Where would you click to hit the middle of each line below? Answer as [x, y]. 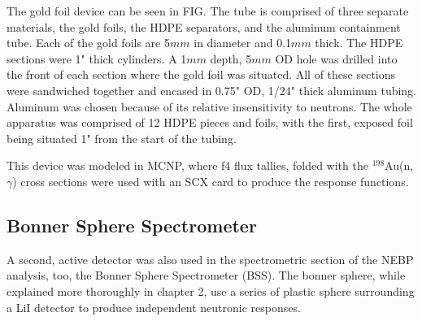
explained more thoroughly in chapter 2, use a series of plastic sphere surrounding [211, 291]
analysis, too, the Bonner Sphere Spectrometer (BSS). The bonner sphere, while [206, 275]
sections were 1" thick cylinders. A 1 [97, 58]
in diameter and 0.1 [243, 43]
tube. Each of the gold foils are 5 [88, 43]
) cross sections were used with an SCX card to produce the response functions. [211, 181]
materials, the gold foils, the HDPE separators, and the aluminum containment [204, 26]
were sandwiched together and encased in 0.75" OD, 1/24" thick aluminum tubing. [212, 90]
